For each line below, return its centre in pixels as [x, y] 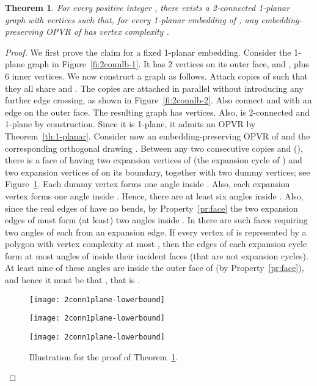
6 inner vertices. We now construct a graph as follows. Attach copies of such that [157, 76]
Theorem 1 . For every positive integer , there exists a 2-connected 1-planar [148, 7]
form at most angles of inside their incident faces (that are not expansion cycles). [157, 255]
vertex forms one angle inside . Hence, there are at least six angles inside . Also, [154, 195]
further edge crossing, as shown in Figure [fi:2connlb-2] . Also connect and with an [158, 100]
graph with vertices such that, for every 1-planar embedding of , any [132, 19]
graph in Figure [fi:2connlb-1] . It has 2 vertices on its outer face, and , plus [169, 64]
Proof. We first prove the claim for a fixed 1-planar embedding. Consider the [148, 52]
